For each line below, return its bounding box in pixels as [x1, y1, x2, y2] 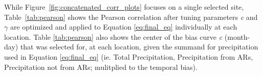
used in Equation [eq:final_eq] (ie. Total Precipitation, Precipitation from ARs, [4, 51, 253, 62]
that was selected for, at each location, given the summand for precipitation [20, 41, 258, 52]
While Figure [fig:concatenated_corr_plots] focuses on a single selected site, [4, 2, 244, 12]
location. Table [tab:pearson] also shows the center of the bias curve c [4, 31, 223, 42]
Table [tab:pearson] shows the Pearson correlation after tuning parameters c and [4, 11, 258, 22]
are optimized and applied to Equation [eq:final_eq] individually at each [10, 21, 237, 32]
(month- [224, 31, 250, 42]
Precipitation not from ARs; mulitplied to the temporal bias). [4, 61, 198, 72]
